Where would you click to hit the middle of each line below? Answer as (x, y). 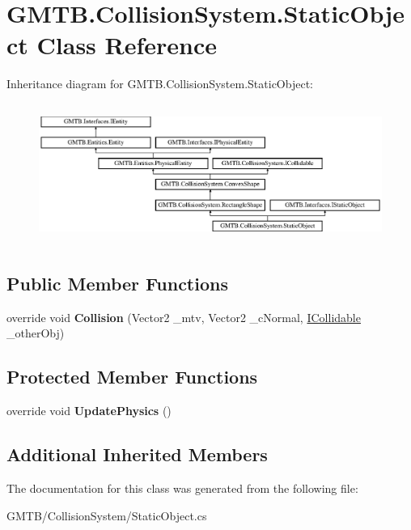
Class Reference (127, 45)
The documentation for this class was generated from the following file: (182, 488)
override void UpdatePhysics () (89, 411)
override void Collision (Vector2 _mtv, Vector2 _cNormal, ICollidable (184, 317)
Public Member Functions (117, 284)
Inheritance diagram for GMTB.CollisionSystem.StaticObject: (160, 84)
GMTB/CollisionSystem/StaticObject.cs (107, 515)
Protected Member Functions (132, 377)
